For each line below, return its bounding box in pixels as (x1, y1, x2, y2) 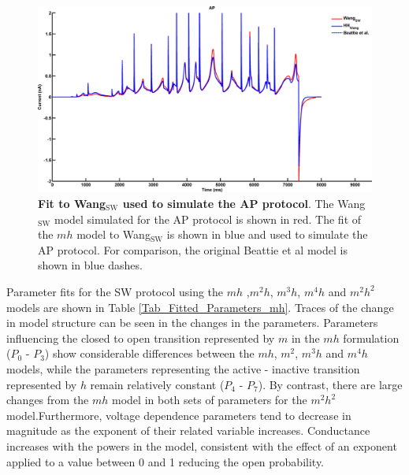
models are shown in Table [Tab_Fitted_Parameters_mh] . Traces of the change (6, 299, 394, 315)
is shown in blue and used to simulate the (166, 226, 368, 243)
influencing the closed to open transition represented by (6, 329, 275, 346)
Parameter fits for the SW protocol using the (6, 283, 224, 299)
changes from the (6, 392, 89, 408)
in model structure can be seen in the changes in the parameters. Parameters (6, 314, 378, 331)
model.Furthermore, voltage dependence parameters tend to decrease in (6, 406, 351, 423)
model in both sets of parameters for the (112, 392, 307, 408)
